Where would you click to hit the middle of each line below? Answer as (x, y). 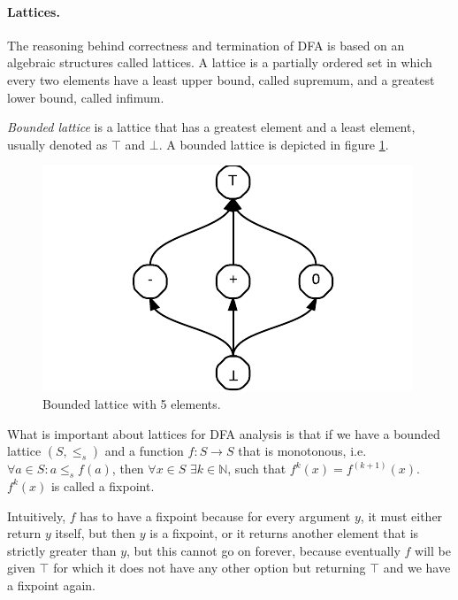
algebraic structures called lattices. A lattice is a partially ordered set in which (220, 62)
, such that (257, 469)
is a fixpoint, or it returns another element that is (284, 533)
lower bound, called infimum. (86, 97)
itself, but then (95, 533)
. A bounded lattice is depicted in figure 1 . (274, 144)
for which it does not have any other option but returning (210, 568)
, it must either (401, 515)
